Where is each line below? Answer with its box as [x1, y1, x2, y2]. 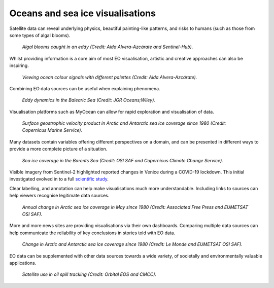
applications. [9, 260, 37, 266]
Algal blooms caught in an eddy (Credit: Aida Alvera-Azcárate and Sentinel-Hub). [22, 44, 193, 50]
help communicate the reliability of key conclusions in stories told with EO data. [9, 230, 176, 236]
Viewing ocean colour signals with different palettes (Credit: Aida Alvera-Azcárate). [22, 74, 197, 80]
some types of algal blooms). [9, 32, 71, 38]
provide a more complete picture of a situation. [9, 146, 108, 152]
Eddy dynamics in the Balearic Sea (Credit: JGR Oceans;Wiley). [22, 97, 156, 103]
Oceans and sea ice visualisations [9, 8, 156, 19]
